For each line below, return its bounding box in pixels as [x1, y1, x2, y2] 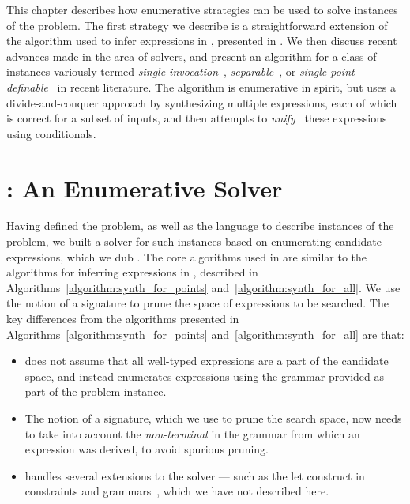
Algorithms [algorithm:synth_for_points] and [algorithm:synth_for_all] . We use [6, 279, 401, 295]
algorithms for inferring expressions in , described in [6, 264, 258, 280]
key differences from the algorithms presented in [6, 310, 239, 327]
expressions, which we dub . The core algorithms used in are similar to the [6, 248, 367, 265]
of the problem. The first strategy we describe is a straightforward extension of [6, 17, 388, 33]
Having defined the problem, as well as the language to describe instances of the [6, 217, 394, 234]
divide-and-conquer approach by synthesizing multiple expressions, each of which [6, 94, 397, 111]
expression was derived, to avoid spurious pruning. [24, 441, 269, 457]
